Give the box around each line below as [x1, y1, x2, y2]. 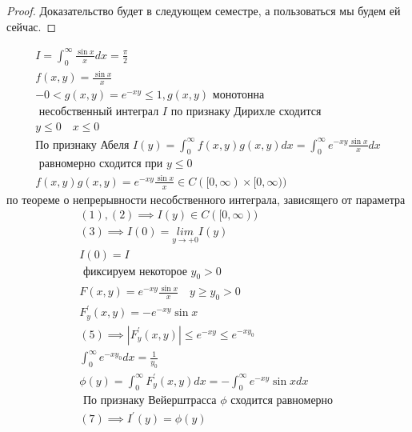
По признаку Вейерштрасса [82, 394, 217, 406]
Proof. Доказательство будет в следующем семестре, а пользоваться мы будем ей [6, 2, 401, 18]
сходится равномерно [230, 394, 334, 406]
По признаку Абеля [35, 139, 130, 151]
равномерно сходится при [38, 158, 163, 170]
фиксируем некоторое [82, 266, 187, 278]
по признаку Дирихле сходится [170, 106, 322, 118]
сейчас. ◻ [6, 18, 57, 34]
